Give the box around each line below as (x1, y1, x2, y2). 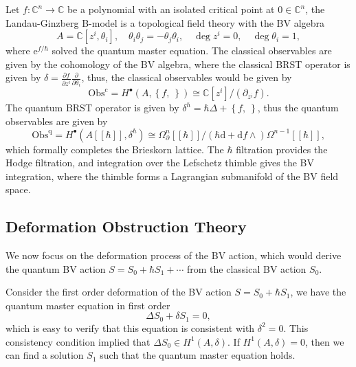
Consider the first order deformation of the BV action (5, 285, 232, 299)
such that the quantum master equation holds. (100, 348, 296, 362)
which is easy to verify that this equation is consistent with (5, 320, 255, 335)
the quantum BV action (5, 261, 106, 276)
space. (5, 182, 31, 197)
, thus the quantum (257, 100, 339, 115)
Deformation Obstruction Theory (5, 216, 247, 237)
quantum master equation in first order (5, 298, 170, 312)
